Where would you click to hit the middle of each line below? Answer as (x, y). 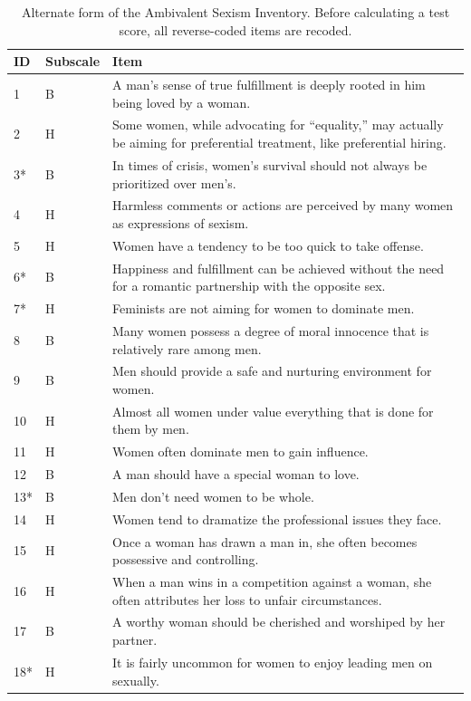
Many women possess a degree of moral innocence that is (271, 330)
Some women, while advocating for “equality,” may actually (278, 125)
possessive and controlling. (186, 559)
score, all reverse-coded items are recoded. (235, 29)
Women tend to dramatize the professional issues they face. (277, 519)
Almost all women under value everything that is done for (273, 411)
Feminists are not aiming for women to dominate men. (264, 308)
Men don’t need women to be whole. (213, 496)
